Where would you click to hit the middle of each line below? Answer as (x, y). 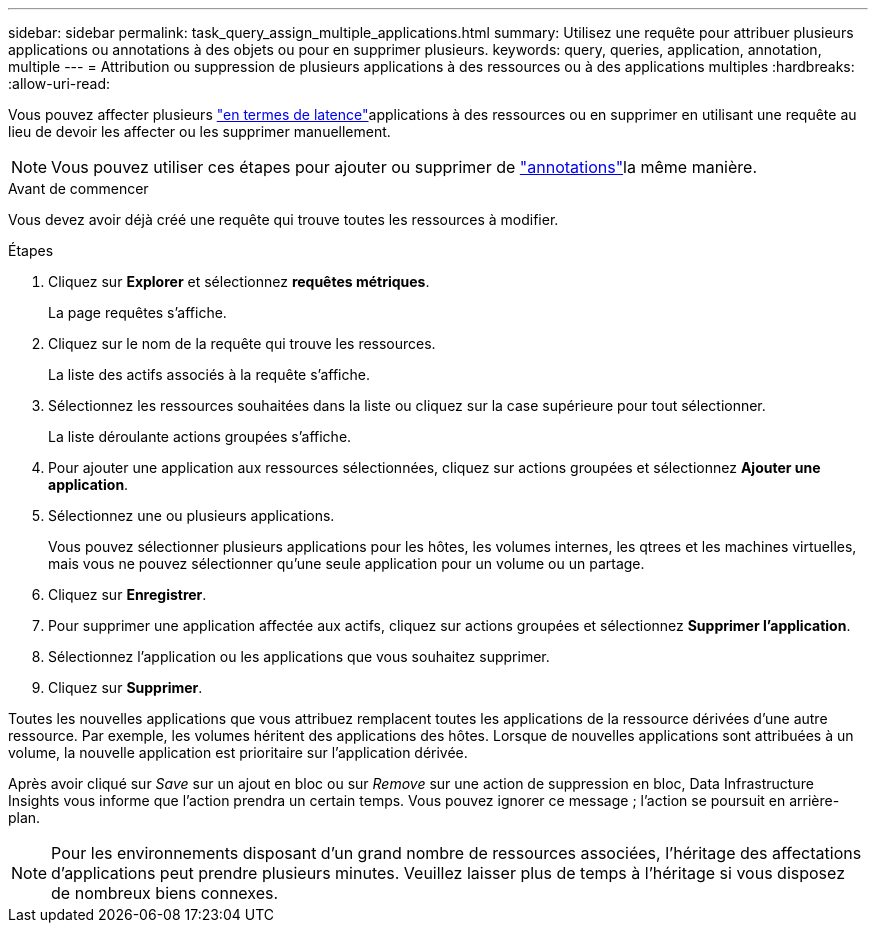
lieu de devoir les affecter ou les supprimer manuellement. (199, 131)
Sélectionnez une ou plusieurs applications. (191, 515)
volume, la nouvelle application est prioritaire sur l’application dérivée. (238, 752)
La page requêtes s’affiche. (137, 312)
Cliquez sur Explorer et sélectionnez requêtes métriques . (239, 281)
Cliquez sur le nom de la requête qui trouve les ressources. (242, 343)
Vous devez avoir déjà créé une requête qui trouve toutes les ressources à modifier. (283, 219)
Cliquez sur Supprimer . (125, 687)
